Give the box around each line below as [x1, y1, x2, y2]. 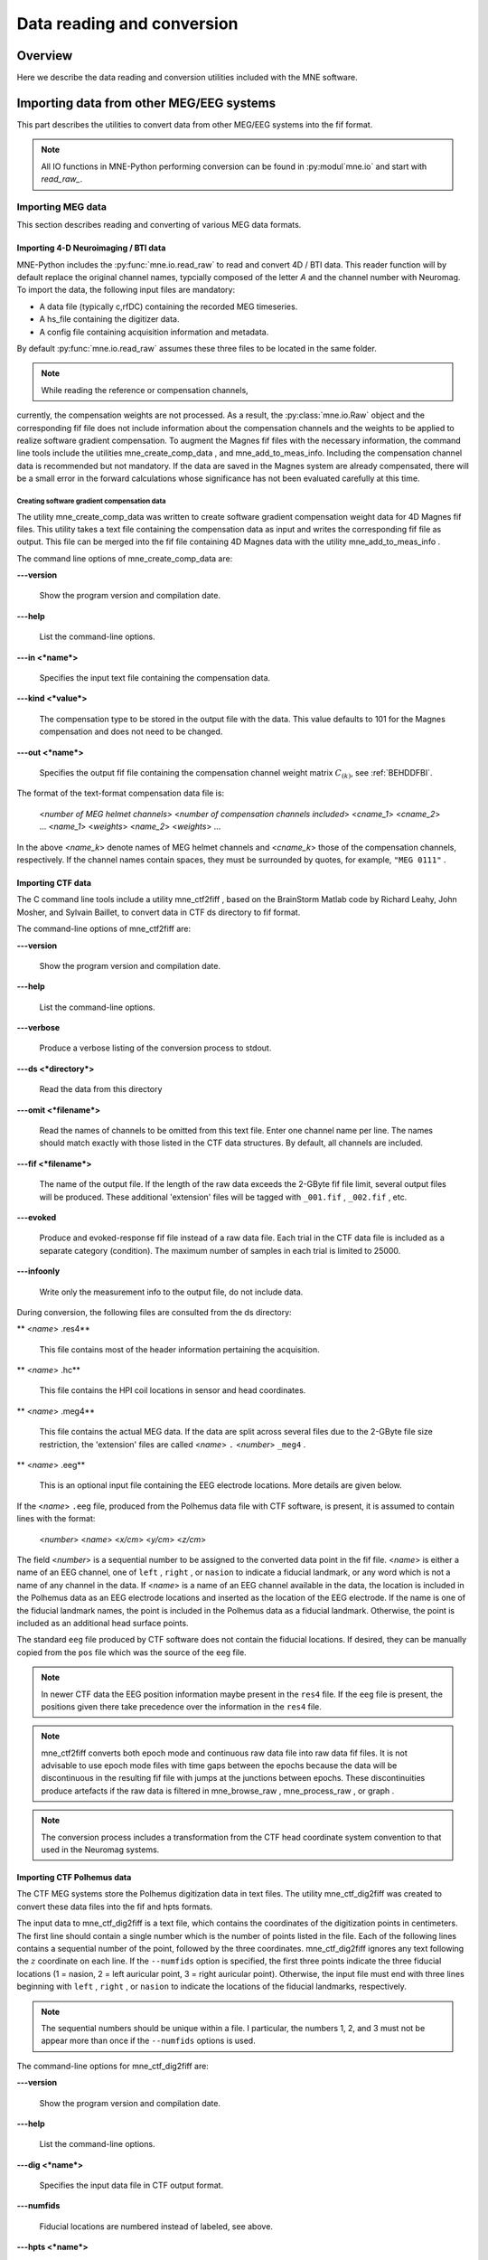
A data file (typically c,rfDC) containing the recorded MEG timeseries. [39, 301, 298, 312]
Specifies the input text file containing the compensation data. [39, 673, 271, 683]
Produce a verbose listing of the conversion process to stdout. [39, 1042, 272, 1053]
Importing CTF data [16, 877, 92, 888]
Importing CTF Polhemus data [16, 1872, 132, 1883]
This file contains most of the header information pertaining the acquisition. [39, 1343, 320, 1355]
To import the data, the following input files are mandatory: [16, 285, 236, 296]
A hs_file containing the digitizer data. [39, 314, 180, 325]
